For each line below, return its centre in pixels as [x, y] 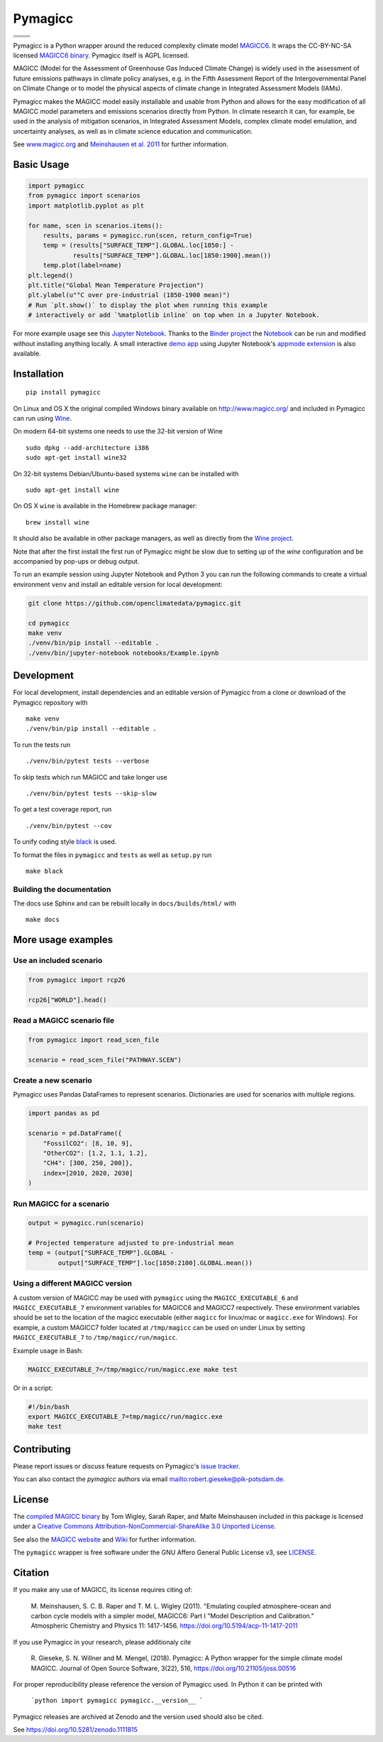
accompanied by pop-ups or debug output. [76, 561]
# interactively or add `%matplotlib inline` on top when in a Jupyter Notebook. [174, 315]
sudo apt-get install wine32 [76, 458]
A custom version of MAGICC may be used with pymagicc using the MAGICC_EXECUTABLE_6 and [156, 1298]
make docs [43, 920]
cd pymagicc [49, 623]
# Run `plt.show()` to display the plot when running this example [148, 305]
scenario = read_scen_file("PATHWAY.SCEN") [105, 1060]
